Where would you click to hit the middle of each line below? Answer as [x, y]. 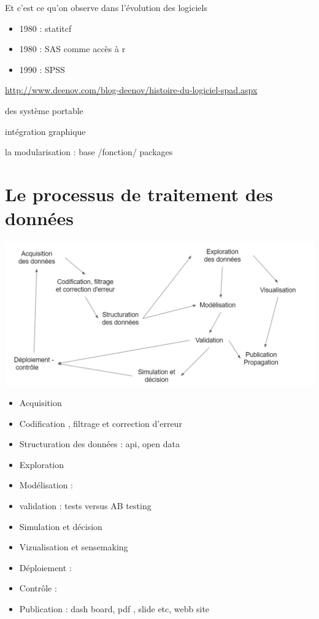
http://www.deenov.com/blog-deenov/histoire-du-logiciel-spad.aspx [131, 90]
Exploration [42, 464]
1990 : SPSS [42, 69]
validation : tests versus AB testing [85, 505]
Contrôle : [38, 588]
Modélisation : [46, 485]
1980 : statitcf [45, 28]
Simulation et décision [61, 526]
